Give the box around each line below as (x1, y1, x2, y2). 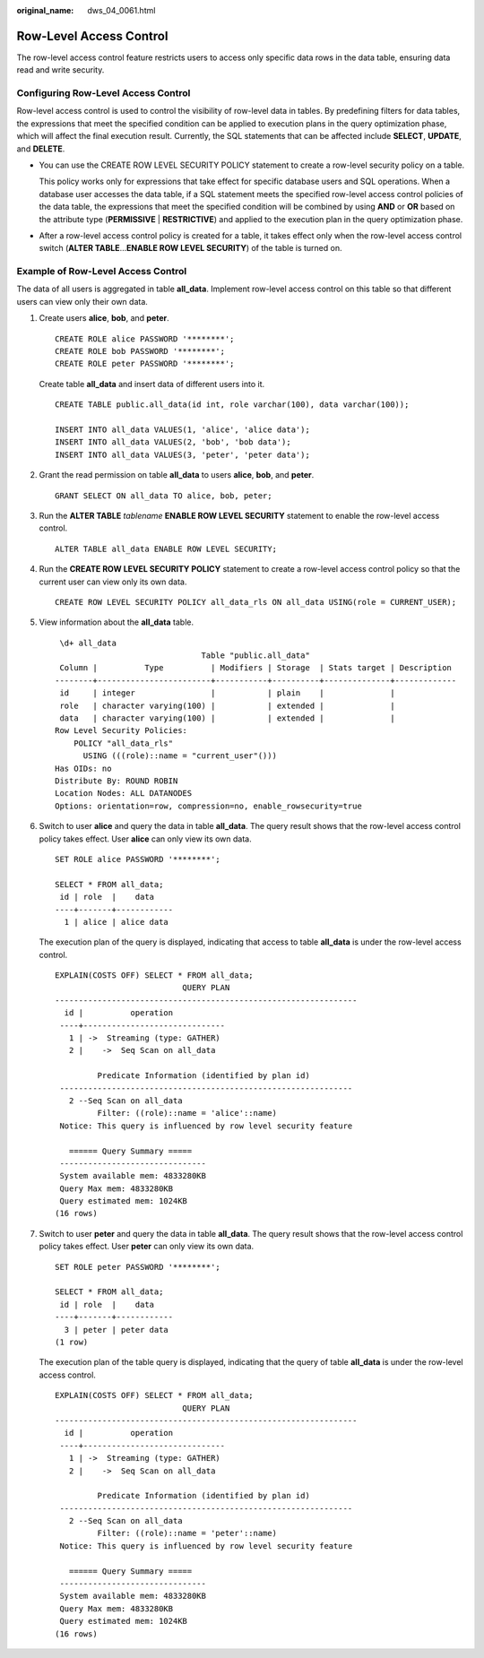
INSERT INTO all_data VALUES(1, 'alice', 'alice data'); (55, 425, 311, 435)
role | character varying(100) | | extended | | (59, 700, 395, 711)
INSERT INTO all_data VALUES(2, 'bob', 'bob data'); (55, 437, 291, 447)
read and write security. (16, 65, 105, 75)
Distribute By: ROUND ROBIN (55, 775, 178, 786)
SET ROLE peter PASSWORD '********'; (55, 1262, 221, 1272)
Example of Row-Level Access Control (16, 265, 187, 278)
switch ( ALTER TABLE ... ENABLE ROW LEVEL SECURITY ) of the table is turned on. (39, 243, 342, 254)
